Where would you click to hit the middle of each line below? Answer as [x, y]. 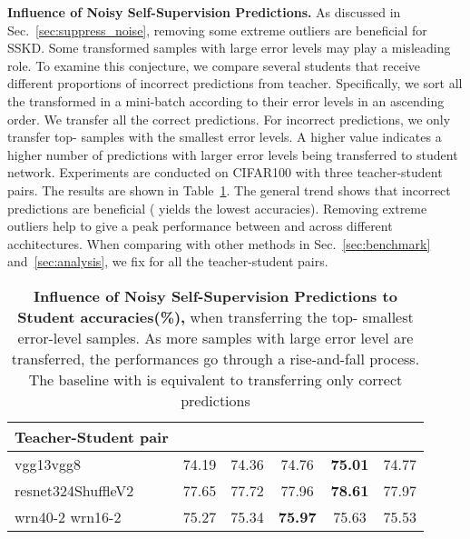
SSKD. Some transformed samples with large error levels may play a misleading [229, 48]
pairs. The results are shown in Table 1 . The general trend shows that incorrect [229, 190]
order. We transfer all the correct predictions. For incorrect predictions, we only [229, 119]
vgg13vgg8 [48, 464]
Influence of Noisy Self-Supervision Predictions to [215, 295]
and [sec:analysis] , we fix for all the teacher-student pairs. [168, 261]
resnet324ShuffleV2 [74, 490]
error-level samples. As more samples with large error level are [215, 337]
